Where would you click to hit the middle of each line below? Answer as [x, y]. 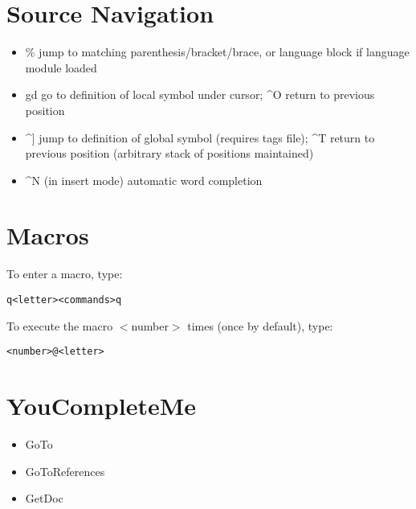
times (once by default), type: [260, 325]
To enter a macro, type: [65, 274]
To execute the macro [60, 325]
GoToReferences [65, 471]
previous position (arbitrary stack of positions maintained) [169, 153]
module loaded [61, 67]
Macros [48, 235]
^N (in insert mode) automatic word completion [144, 180]
